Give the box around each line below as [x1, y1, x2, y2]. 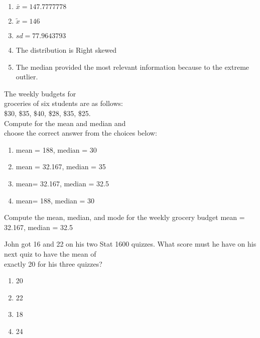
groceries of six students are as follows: [4, 98, 123, 108]
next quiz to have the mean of [4, 248, 96, 259]
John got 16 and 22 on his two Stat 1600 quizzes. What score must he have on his [4, 239, 256, 249]
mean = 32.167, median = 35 [16, 161, 106, 172]
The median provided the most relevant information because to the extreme [16, 61, 249, 72]
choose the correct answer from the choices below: [4, 128, 157, 138]
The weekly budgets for [4, 88, 76, 98]
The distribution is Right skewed [16, 45, 117, 55]
